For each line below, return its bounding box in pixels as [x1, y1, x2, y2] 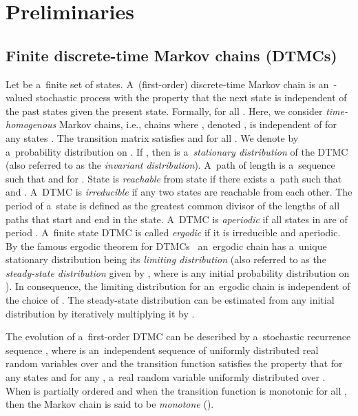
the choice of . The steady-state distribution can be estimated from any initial [6, 293, 335, 307]
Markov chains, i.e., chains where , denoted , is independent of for [59, 117, 337, 132]
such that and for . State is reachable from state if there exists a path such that [6, 171, 342, 185]
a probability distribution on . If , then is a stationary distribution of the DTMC [6, 144, 348, 158]
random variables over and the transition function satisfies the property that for [6, 356, 343, 371]
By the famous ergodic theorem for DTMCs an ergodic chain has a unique [6, 238, 327, 253]
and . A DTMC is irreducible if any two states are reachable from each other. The [6, 185, 352, 199]
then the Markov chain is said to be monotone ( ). [6, 397, 214, 411]
